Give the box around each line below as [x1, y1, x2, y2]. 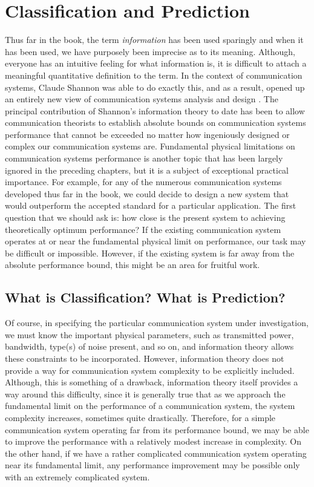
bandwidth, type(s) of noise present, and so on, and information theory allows [5, 340, 294, 353]
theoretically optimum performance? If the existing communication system [5, 223, 281, 235]
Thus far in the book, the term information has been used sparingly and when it [5, 33, 304, 46]
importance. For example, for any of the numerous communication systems [5, 175, 282, 188]
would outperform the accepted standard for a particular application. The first [5, 199, 296, 212]
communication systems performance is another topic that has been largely [5, 152, 283, 165]
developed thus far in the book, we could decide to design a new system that [5, 187, 289, 200]
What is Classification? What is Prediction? [5, 288, 286, 307]
